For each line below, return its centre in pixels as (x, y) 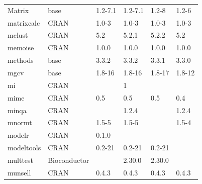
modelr (18, 135)
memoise (21, 48)
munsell (19, 172)
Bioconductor (69, 160)
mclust (18, 35)
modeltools (24, 148)
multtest (21, 160)
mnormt (20, 122)
